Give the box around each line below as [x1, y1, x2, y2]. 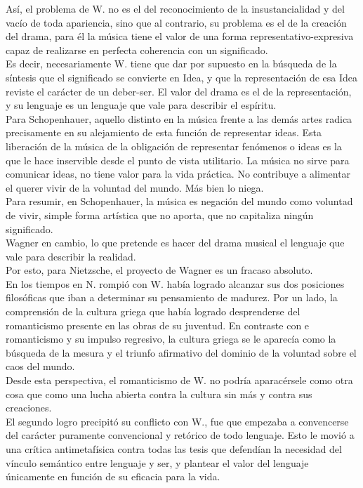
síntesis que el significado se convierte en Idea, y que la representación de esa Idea [6, 70, 358, 84]
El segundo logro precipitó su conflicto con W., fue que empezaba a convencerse [6, 414, 349, 428]
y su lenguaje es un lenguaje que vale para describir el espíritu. [6, 98, 277, 112]
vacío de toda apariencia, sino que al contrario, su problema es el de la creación [6, 15, 347, 29]
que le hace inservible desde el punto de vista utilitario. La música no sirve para [6, 152, 350, 167]
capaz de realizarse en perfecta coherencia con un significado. [6, 42, 268, 57]
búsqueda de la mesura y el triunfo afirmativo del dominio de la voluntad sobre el [6, 345, 357, 360]
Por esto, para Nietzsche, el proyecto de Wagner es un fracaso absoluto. [6, 263, 313, 277]
